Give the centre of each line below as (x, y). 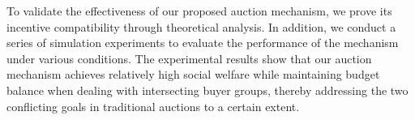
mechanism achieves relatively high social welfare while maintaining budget (193, 74)
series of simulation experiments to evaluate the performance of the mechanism (203, 43)
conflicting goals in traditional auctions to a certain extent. (153, 106)
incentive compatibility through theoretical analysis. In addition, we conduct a (201, 26)
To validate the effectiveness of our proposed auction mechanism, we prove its (199, 11)
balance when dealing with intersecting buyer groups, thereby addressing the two (207, 90)
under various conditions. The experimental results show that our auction (189, 58)
